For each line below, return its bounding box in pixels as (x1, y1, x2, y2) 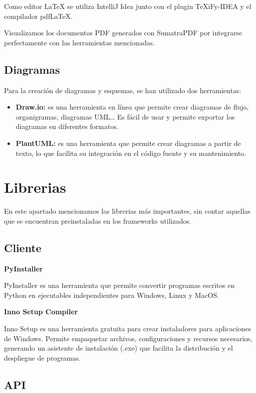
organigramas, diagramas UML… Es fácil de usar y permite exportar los (15, 111, 235, 122)
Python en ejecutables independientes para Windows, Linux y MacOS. (4, 289, 219, 300)
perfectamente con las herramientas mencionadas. (4, 37, 155, 47)
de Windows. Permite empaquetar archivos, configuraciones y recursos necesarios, (4, 333, 253, 343)
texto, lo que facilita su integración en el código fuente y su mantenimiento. (15, 147, 246, 158)
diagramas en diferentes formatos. (15, 121, 119, 131)
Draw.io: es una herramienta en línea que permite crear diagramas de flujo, (15, 102, 249, 112)
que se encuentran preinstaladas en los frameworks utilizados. (4, 215, 191, 226)
